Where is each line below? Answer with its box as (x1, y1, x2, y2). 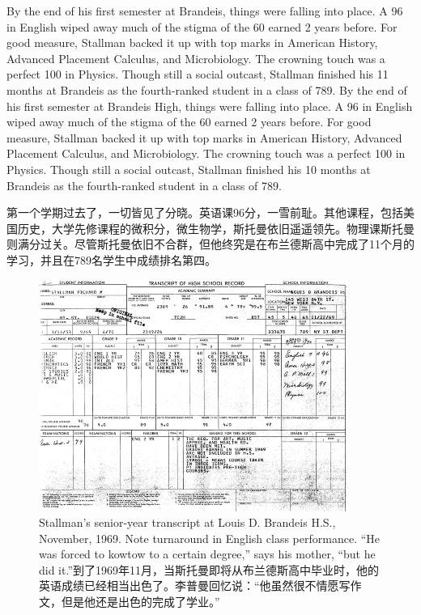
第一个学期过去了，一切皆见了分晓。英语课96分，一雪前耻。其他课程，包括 (6, 204, 403, 221)
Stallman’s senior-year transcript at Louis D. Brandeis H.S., (39, 514, 336, 531)
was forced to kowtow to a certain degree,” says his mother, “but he (39, 545, 376, 562)
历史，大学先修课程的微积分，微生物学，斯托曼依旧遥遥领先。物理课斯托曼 (17, 219, 415, 236)
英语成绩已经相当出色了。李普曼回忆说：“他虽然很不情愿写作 (39, 577, 362, 594)
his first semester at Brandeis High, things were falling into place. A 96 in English (6, 97, 413, 114)
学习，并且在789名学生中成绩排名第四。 (6, 251, 216, 268)
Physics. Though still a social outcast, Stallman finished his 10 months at (6, 160, 371, 177)
